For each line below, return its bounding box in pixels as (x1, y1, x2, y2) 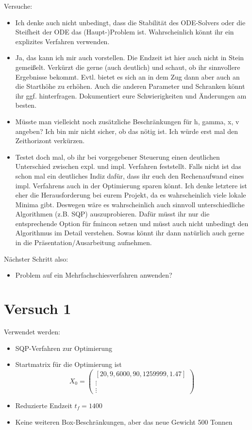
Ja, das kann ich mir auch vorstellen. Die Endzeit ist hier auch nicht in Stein (15, 52, 244, 63)
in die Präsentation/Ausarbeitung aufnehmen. (15, 237, 152, 248)
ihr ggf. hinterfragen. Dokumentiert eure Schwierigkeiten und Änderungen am (15, 90, 247, 100)
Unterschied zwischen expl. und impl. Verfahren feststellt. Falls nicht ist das (15, 161, 241, 171)
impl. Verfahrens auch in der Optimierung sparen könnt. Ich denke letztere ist (15, 180, 247, 190)
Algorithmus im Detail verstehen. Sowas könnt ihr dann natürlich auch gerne (15, 228, 244, 238)
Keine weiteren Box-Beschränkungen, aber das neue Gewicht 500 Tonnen (15, 416, 233, 427)
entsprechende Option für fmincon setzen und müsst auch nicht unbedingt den (15, 218, 249, 228)
